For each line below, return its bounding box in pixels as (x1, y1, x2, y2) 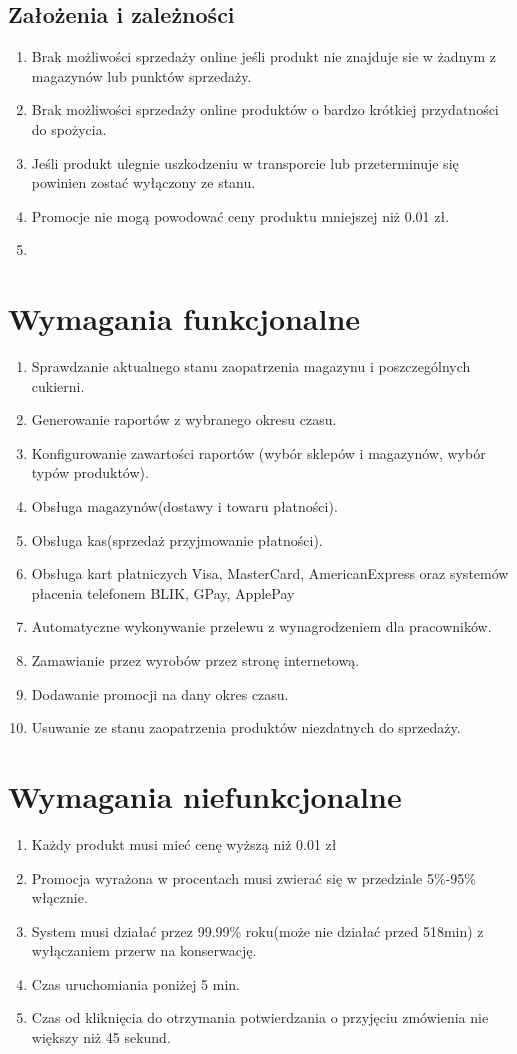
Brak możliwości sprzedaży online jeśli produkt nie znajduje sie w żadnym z (31, 46, 496, 67)
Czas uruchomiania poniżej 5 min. (31, 973, 240, 994)
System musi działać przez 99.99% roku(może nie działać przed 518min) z (31, 920, 484, 941)
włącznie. (31, 887, 88, 908)
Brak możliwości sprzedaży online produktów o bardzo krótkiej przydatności (31, 99, 499, 120)
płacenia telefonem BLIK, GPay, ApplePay (31, 582, 295, 603)
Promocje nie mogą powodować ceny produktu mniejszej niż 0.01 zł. (31, 205, 450, 226)
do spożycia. (31, 118, 107, 139)
